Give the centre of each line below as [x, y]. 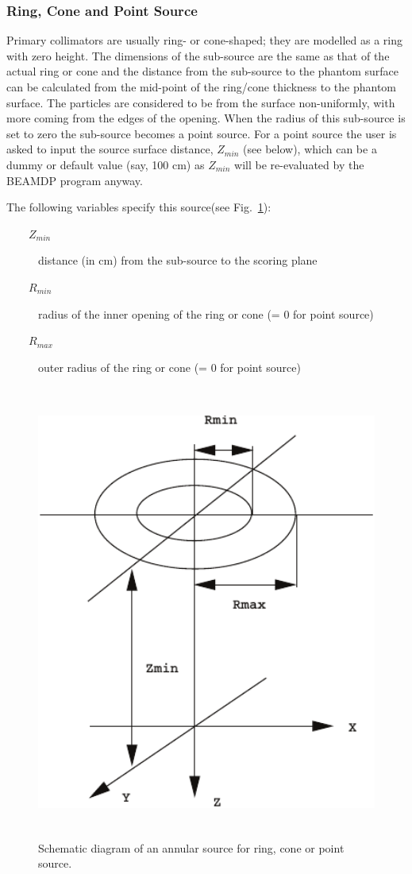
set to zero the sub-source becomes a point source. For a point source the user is [202, 133]
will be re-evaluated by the [299, 164]
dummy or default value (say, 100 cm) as [106, 164]
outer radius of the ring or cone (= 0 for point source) [169, 367]
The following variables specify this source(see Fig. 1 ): [139, 207]
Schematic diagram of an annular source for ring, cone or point [191, 847]
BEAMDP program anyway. [75, 180]
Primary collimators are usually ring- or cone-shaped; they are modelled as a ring [204, 40]
